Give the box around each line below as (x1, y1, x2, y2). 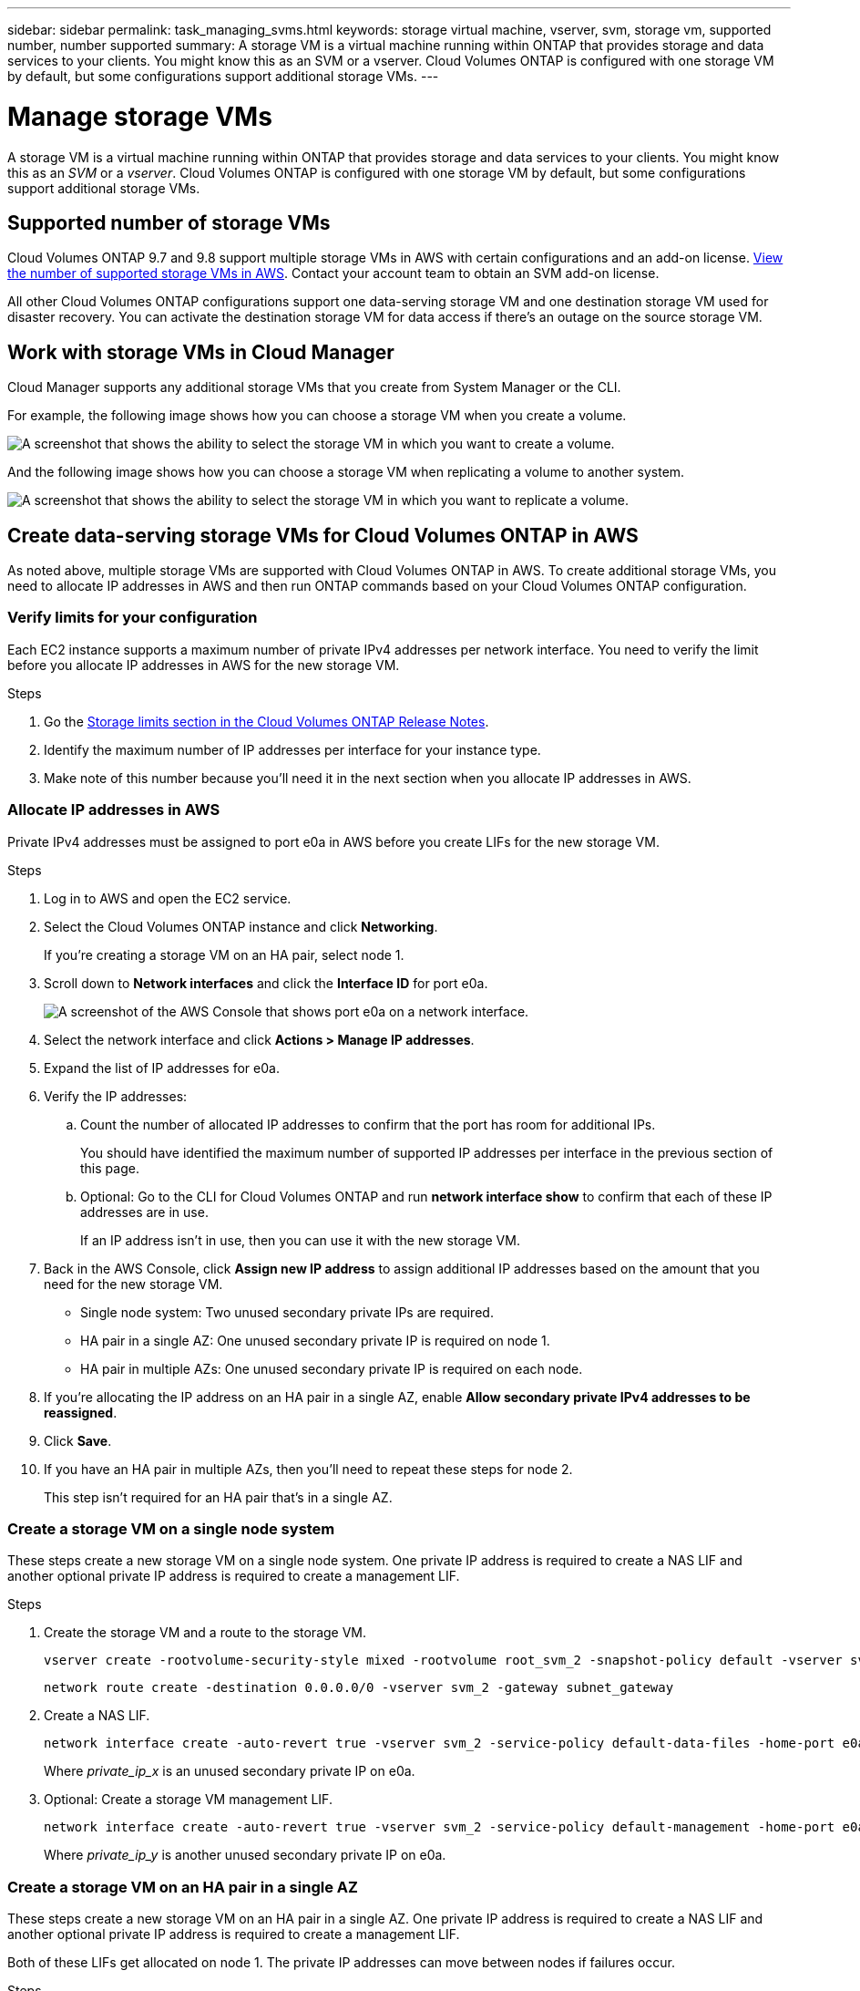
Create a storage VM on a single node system (7, 1519, 335, 1538)
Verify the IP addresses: (44, 1088, 188, 1104)
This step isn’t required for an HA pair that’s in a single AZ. (44, 1489, 393, 1505)
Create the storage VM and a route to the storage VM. (44, 1625, 367, 1641)
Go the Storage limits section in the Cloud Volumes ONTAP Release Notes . (44, 713, 489, 729)
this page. (80, 1160, 139, 1176)
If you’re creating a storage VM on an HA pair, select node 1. (44, 946, 404, 963)
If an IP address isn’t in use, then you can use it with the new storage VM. (80, 1232, 520, 1248)
